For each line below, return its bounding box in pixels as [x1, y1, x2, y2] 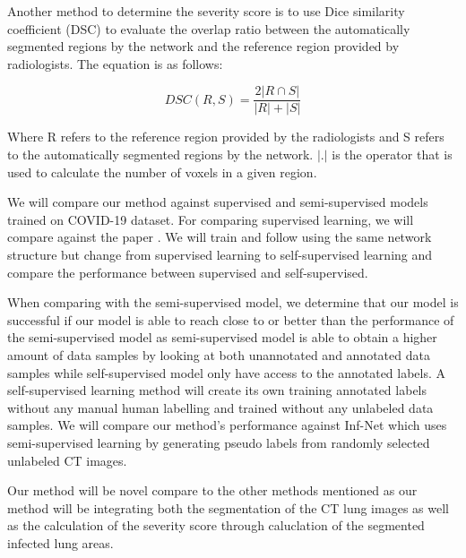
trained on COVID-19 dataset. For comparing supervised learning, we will [7, 210, 414, 228]
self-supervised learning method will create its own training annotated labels [7, 381, 427, 399]
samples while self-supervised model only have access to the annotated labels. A [7, 363, 446, 382]
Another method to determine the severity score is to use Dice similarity [7, 2, 405, 20]
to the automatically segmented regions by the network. [7, 145, 314, 164]
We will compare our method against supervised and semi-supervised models [7, 193, 428, 211]
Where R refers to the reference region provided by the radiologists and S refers [7, 127, 444, 146]
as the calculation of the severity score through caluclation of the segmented [7, 516, 425, 535]
